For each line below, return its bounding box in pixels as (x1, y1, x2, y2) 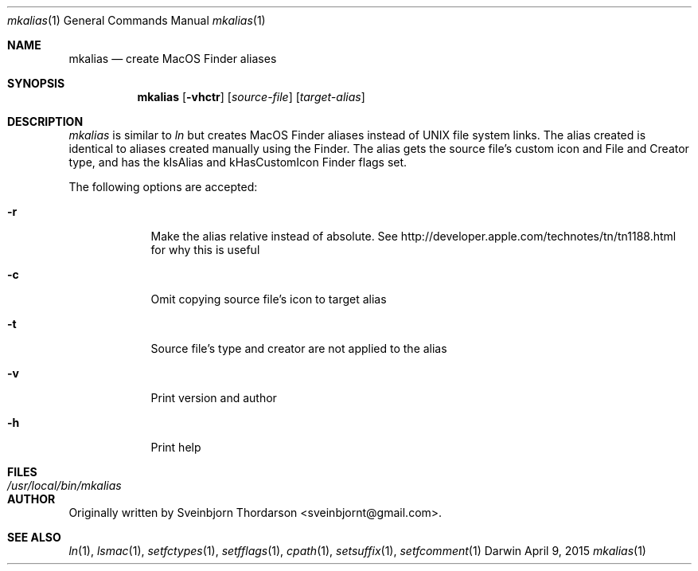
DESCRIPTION (7, 115, 84, 128)
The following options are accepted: (68, 180, 258, 194)
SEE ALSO (7, 530, 61, 544)
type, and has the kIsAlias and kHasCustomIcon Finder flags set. (68, 155, 407, 169)
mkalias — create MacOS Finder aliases (68, 52, 277, 65)
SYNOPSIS (7, 76, 65, 90)
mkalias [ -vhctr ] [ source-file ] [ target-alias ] (137, 90, 365, 104)
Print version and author (150, 391, 277, 405)
